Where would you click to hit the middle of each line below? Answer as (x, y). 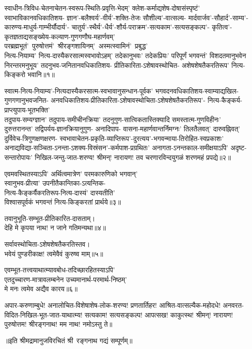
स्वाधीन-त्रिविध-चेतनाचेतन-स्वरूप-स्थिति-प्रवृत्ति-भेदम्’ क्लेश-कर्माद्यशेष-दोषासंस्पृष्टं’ (102, 8)
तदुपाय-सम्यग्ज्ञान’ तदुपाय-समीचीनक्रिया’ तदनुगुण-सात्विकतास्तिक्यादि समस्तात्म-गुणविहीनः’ (113, 119)
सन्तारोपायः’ (19, 157)
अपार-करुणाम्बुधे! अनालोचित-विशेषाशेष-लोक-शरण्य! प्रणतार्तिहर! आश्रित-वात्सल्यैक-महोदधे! (113, 305)
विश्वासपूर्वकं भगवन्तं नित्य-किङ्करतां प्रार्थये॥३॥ (63, 202)
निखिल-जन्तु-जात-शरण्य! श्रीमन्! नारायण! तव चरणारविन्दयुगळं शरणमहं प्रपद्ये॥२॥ (133, 157)
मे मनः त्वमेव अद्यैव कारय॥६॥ (41, 289)
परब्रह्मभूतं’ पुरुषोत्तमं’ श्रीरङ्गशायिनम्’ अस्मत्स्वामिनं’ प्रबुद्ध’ (76, 46)
